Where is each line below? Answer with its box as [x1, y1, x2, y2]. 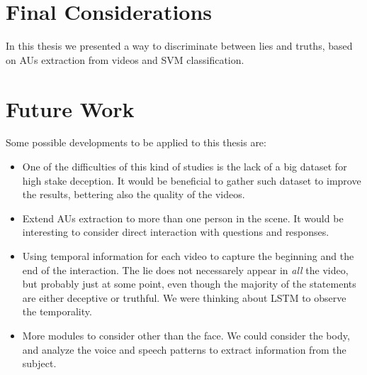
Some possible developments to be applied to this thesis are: [6, 135, 266, 150]
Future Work [6, 94, 135, 123]
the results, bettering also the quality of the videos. [22, 187, 245, 202]
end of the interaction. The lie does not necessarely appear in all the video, [22, 262, 349, 277]
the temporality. [22, 304, 92, 319]
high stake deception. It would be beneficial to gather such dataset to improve [22, 173, 361, 187]
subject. [22, 356, 57, 371]
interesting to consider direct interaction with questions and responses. [22, 224, 329, 239]
